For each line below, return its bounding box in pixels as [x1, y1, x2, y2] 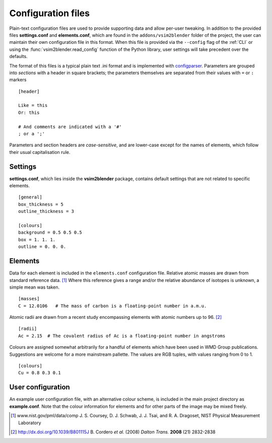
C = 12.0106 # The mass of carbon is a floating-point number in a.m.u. [18, 303, 207, 309]
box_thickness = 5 [18, 201, 64, 207]
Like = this [18, 102, 48, 108]
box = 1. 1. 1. [18, 237, 56, 242]
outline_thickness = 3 [18, 208, 75, 214]
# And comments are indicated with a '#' [18, 124, 122, 130]
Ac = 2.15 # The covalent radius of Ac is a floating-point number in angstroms [18, 333, 226, 339]
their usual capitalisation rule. [9, 149, 71, 155]
